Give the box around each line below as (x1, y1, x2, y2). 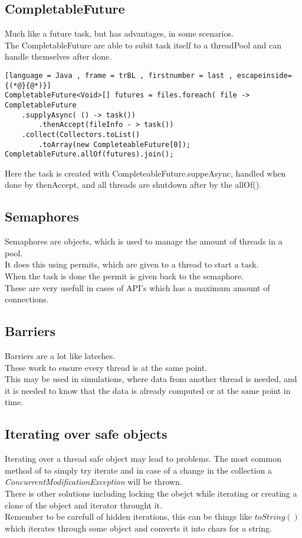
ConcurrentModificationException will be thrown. (5, 475, 182, 488)
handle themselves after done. (5, 50, 112, 63)
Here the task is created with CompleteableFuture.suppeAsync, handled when (5, 167, 286, 179)
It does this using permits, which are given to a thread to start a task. (5, 258, 259, 270)
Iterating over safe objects (5, 425, 168, 443)
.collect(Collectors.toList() (21, 130, 140, 139)
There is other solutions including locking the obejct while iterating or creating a (5, 487, 297, 499)
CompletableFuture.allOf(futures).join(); (5, 150, 174, 159)
